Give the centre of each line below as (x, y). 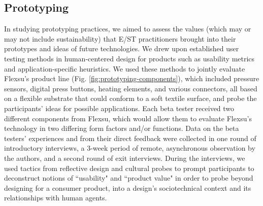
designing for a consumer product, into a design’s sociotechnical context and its (128, 187)
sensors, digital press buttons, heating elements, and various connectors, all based (131, 88)
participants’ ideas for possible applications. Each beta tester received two (119, 108)
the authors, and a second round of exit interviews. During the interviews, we (125, 158)
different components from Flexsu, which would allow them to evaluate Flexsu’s (128, 118)
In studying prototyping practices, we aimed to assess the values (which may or (128, 29)
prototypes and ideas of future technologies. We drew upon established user (122, 48)
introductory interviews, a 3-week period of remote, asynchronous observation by (130, 148)
